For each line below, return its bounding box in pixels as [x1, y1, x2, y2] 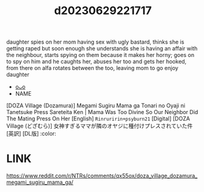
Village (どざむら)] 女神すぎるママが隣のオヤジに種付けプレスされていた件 [6, 122, 193, 129]
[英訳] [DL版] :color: [6, 130, 56, 137]
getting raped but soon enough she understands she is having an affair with [6, 45, 198, 52]
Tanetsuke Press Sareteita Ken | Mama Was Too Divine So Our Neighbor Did [6, 109, 198, 116]
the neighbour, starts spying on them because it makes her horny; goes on [6, 52, 195, 59]
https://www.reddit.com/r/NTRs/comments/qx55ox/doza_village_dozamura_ [6, 172, 198, 180]
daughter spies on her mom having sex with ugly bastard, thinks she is [6, 38, 185, 46]
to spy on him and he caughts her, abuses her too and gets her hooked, [6, 58, 187, 65]
